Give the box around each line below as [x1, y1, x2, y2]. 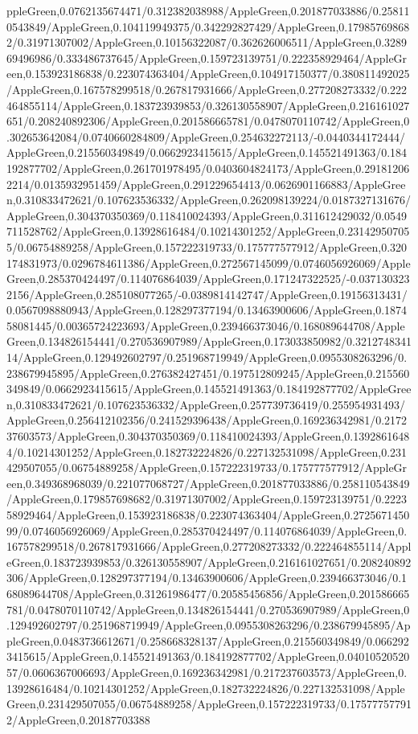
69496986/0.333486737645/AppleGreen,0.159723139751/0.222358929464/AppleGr [6, 49, 408, 66]
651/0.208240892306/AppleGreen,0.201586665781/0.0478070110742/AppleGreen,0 [6, 113, 410, 129]
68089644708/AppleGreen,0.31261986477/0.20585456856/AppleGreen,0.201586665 [6, 584, 410, 601]
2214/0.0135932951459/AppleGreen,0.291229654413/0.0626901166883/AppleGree [6, 175, 406, 192]
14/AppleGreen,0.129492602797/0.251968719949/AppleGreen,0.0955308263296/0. [6, 349, 408, 366]
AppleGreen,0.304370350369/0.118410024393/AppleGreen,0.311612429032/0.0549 [6, 207, 408, 223]
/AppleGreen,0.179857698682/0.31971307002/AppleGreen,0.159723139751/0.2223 [6, 490, 408, 507]
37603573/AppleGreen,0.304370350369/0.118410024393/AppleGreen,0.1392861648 [6, 428, 410, 445]
